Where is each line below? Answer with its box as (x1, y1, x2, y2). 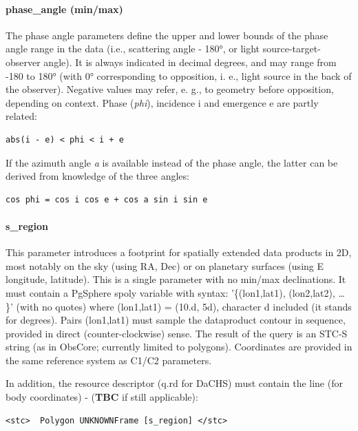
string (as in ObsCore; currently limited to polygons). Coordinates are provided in (6, 339, 352, 354)
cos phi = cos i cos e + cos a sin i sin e (6, 194, 208, 204)
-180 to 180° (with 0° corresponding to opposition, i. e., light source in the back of (6, 68, 352, 83)
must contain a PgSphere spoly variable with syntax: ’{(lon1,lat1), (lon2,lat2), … (6, 285, 345, 299)
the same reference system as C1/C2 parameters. (6, 353, 212, 367)
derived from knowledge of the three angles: (6, 169, 189, 183)
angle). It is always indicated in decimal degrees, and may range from (43, 54, 337, 69)
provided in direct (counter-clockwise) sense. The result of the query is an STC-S (6, 326, 348, 340)
